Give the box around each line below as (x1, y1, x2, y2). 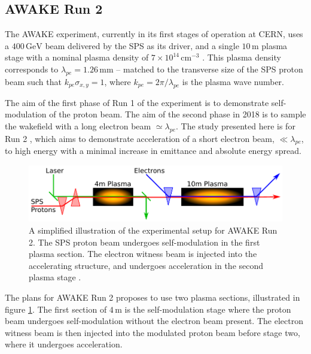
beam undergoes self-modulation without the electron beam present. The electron (5, 314, 303, 327)
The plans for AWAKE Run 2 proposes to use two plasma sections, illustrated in (5, 291, 300, 304)
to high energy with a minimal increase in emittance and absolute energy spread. (5, 144, 301, 157)
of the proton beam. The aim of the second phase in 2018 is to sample (49, 108, 306, 120)
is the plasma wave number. (182, 75, 284, 87)
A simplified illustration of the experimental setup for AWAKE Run (29, 224, 278, 237)
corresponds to (5, 62, 59, 75)
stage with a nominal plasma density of (5, 51, 149, 63)
